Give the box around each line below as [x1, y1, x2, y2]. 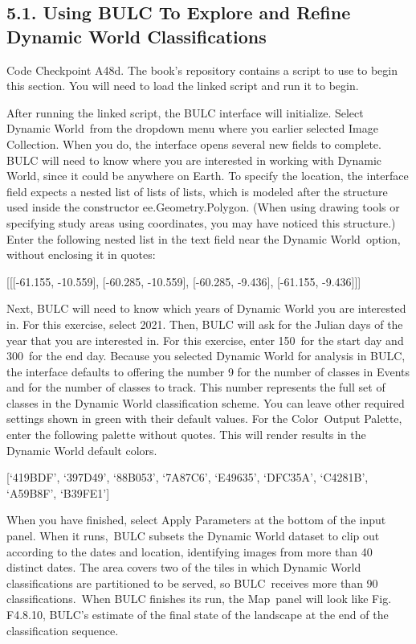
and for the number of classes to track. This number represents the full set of [6, 379, 385, 396]
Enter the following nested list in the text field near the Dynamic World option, [6, 230, 401, 247]
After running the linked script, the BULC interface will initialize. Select [6, 104, 364, 121]
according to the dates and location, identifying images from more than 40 [6, 543, 373, 560]
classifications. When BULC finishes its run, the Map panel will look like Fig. [6, 590, 392, 607]
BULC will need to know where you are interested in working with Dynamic [6, 151, 382, 168]
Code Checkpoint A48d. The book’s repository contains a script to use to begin [6, 61, 398, 78]
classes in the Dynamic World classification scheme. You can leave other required [6, 394, 405, 411]
